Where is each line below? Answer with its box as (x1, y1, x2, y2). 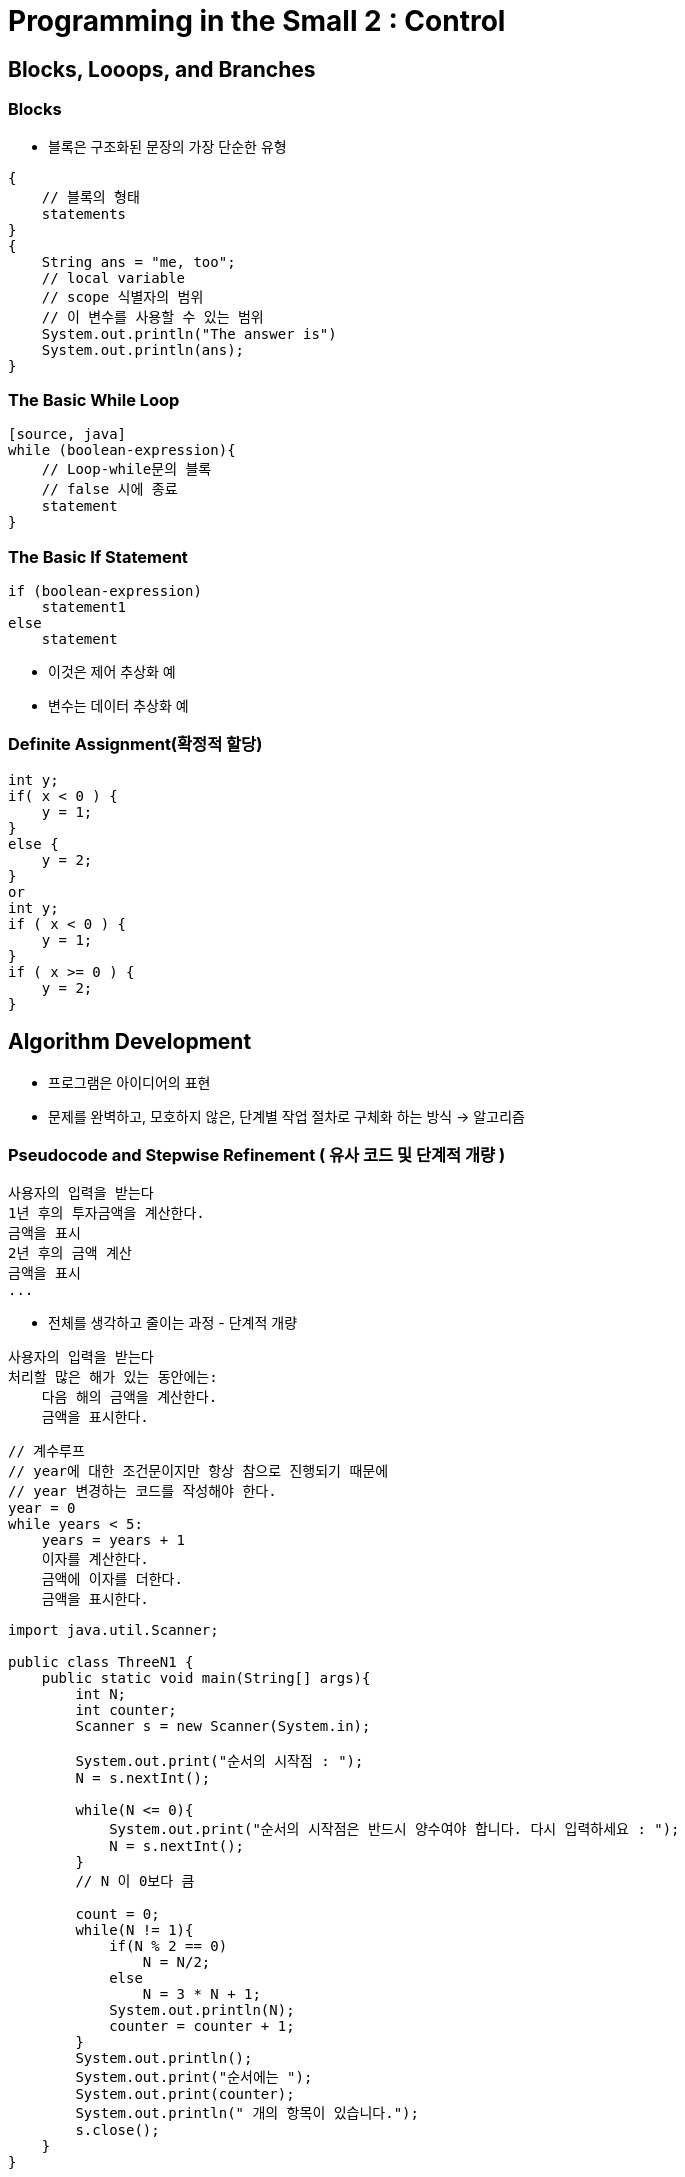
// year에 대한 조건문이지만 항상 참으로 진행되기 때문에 (8, 1463, 389, 1480)
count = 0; (75, 1906, 160, 1923)
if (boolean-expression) (8, 583, 202, 600)
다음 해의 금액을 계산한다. (41, 1389, 218, 1406)
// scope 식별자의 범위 (41, 288, 204, 305)
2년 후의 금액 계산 (8, 1245, 132, 1262)
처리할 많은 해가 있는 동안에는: (8, 1369, 218, 1386)
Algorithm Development (8, 1029, 252, 1055)
